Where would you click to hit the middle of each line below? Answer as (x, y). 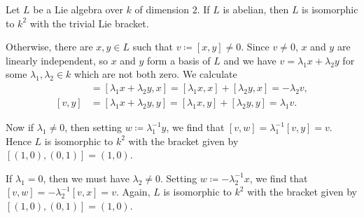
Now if (20, 127)
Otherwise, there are (49, 47)
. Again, (133, 192)
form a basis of (179, 60)
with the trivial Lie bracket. (89, 23)
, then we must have (86, 178)
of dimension (162, 9)
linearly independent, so (57, 60)
